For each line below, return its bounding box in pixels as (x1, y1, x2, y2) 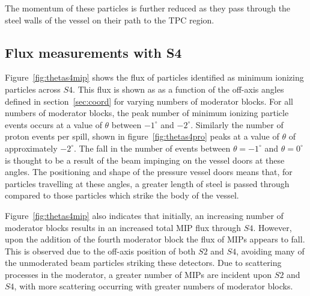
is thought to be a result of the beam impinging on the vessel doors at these (5, 153, 285, 166)
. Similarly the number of (190, 118, 284, 131)
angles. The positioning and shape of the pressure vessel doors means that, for (5, 165, 293, 178)
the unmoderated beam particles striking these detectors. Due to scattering (5, 256, 282, 269)
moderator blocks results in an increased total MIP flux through (5, 221, 242, 233)
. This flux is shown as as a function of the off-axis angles (73, 82, 284, 95)
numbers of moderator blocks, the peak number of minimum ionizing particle (5, 106, 289, 119)
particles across (5, 82, 61, 95)
